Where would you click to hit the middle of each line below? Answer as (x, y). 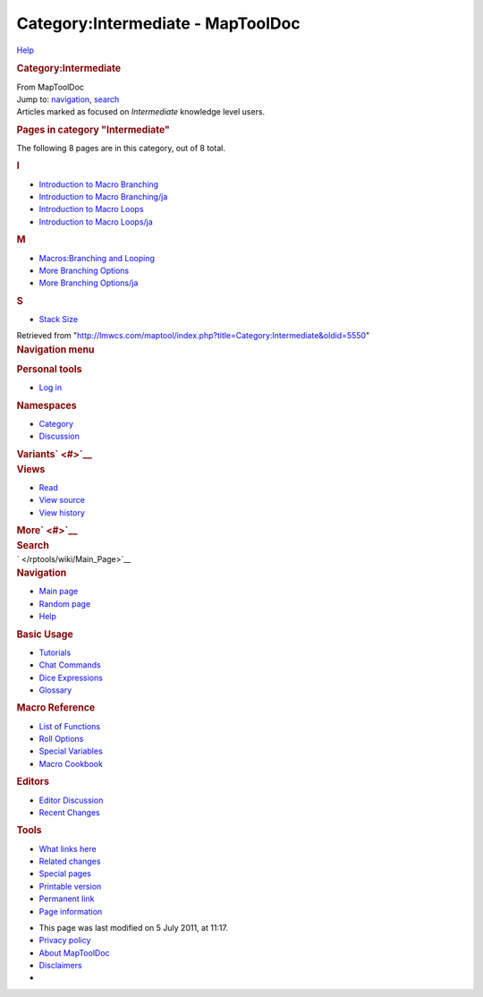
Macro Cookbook (71, 763)
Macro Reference (56, 708)
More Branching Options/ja (89, 283)
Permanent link (67, 899)
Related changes (70, 861)
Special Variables (71, 751)
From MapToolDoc (51, 87)
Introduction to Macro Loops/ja (96, 222)
